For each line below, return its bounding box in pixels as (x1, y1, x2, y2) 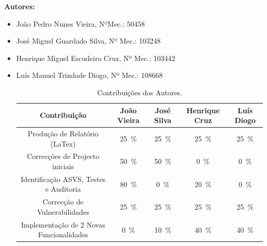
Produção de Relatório (27, 128, 99, 138)
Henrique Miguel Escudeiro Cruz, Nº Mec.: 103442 (16, 52, 175, 63)
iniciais (52, 161, 74, 172)
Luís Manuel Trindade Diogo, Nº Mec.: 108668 (16, 70, 163, 80)
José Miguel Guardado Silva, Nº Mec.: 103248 (16, 35, 161, 46)
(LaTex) (50, 138, 76, 149)
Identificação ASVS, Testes (21, 173, 106, 184)
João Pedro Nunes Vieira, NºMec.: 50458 (16, 18, 145, 29)
